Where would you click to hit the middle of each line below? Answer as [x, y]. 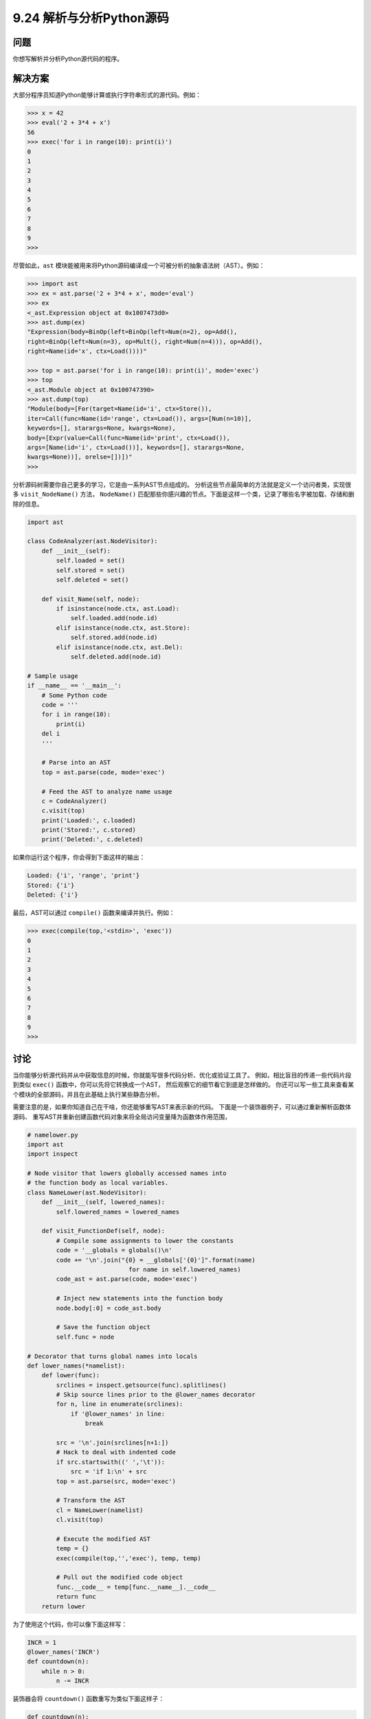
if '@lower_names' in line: [117, 1414]
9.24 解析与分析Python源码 [91, 18]
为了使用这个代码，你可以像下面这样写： [70, 1624]
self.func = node [85, 1337]
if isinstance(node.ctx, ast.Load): [118, 609]
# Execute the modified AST [103, 1539]
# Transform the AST [91, 1500]
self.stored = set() [91, 570]
